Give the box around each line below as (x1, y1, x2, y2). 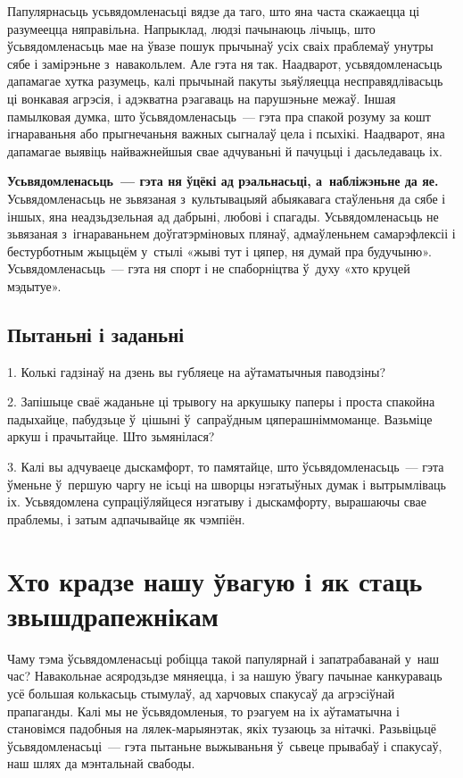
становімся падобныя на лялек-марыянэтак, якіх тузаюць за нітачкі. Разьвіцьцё (7, 719, 436, 738)
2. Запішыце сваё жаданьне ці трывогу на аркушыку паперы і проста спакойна (7, 392, 435, 411)
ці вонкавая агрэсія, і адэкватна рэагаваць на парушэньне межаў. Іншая (7, 88, 396, 107)
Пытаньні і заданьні (7, 320, 185, 347)
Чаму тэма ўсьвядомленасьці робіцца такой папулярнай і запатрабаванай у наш (7, 648, 440, 667)
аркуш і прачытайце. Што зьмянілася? (7, 427, 215, 446)
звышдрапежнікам (7, 597, 219, 633)
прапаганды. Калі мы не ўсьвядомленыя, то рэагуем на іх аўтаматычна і (7, 701, 400, 720)
